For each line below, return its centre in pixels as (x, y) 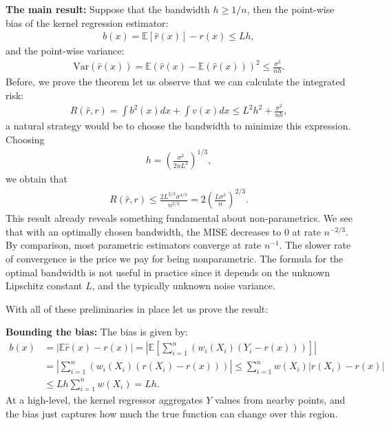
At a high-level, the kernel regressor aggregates (104, 400)
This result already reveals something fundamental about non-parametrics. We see (179, 218)
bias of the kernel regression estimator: (87, 22)
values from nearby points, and (280, 400)
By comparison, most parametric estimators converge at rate (134, 245)
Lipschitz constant (44, 286)
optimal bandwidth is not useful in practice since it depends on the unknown (168, 272)
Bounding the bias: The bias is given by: (97, 332)
